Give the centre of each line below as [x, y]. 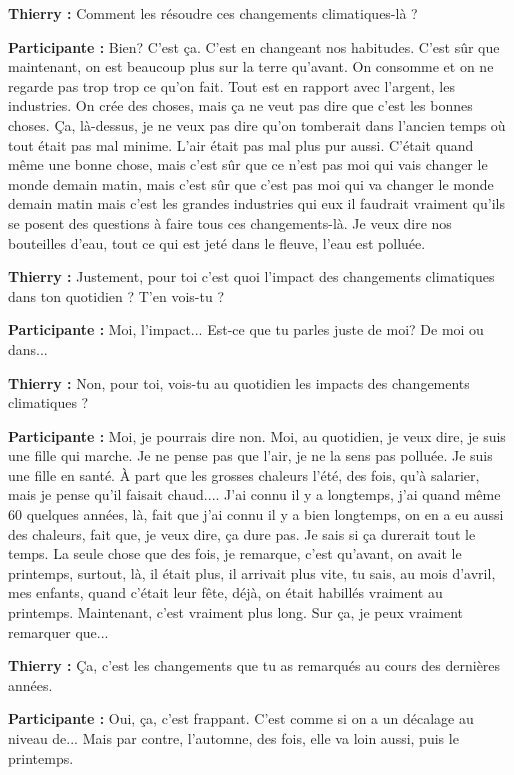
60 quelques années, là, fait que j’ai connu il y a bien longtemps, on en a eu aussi [256, 514]
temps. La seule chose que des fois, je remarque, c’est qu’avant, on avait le [235, 553]
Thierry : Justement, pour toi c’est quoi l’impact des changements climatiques [251, 276]
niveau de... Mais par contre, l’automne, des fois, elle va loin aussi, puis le [233, 738]
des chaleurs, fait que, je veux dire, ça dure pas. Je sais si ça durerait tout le [242, 533]
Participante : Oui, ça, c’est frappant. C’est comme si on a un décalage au [241, 718]
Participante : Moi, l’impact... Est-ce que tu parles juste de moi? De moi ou [246, 329]
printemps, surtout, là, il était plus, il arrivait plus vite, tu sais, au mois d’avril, [252, 572]
